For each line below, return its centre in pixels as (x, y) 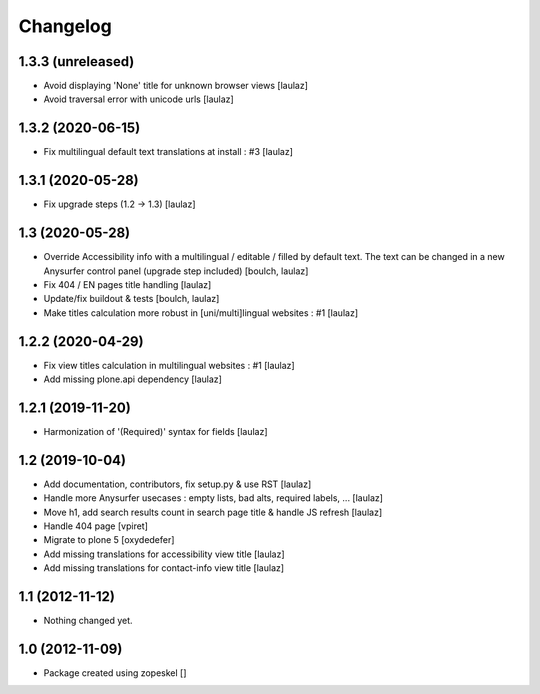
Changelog (65, 26)
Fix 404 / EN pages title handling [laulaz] (127, 284)
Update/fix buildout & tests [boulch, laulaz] (131, 299)
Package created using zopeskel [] (115, 673)
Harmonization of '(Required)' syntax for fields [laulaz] (156, 431)
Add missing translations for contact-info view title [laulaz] (164, 568)
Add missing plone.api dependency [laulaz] (132, 379)
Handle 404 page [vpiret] (96, 526)
